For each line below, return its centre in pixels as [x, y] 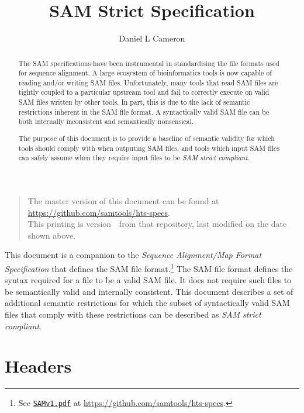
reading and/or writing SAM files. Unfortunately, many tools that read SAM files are [148, 82]
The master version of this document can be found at [123, 200]
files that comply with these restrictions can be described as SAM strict [133, 314]
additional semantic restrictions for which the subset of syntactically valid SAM [147, 303]
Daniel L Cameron [152, 38]
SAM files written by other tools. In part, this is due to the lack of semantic [134, 102]
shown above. [52, 235]
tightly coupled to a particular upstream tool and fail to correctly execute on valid [144, 92]
